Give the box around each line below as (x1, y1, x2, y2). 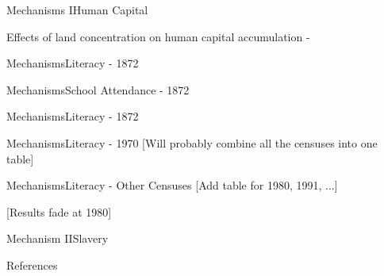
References (6, 256, 58, 273)
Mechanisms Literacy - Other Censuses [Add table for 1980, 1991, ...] (6, 177, 338, 194)
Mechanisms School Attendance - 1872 (6, 81, 190, 98)
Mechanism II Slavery (6, 230, 109, 247)
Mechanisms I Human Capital (6, 2, 148, 17)
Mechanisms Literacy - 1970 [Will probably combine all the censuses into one (6, 134, 378, 151)
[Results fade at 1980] (6, 203, 112, 220)
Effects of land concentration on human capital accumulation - (6, 28, 310, 44)
